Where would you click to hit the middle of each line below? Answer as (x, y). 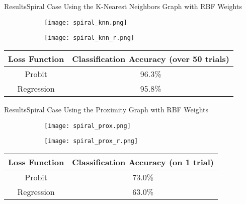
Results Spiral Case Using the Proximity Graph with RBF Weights (106, 109)
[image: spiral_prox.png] (88, 126)
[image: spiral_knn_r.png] (89, 38)
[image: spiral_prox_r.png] (91, 141)
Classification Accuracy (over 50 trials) (151, 58)
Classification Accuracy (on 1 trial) (143, 162)
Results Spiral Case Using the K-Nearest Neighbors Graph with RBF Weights (123, 6)
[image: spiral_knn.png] (86, 22)
